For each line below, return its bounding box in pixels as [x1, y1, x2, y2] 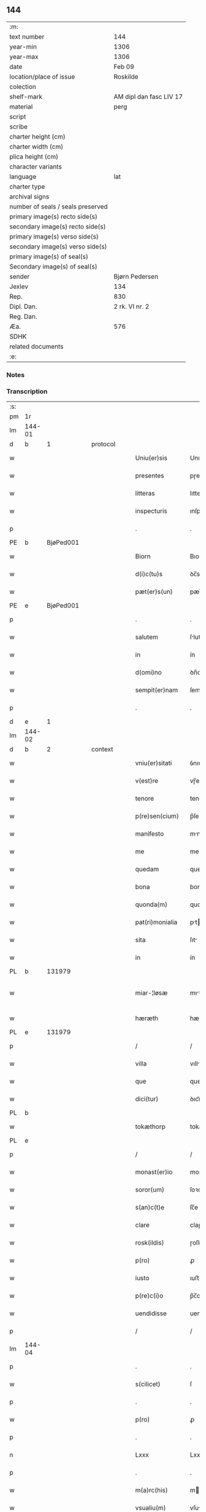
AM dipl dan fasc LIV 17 [113, 92, 183, 101]
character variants [9, 162, 63, 171]
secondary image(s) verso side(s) [9, 242, 107, 251]
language [9, 172, 37, 181]
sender [9, 272, 30, 280]
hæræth [135, 1014, 158, 1023]
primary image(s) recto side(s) [9, 212, 98, 221]
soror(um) [135, 1185, 164, 1194]
